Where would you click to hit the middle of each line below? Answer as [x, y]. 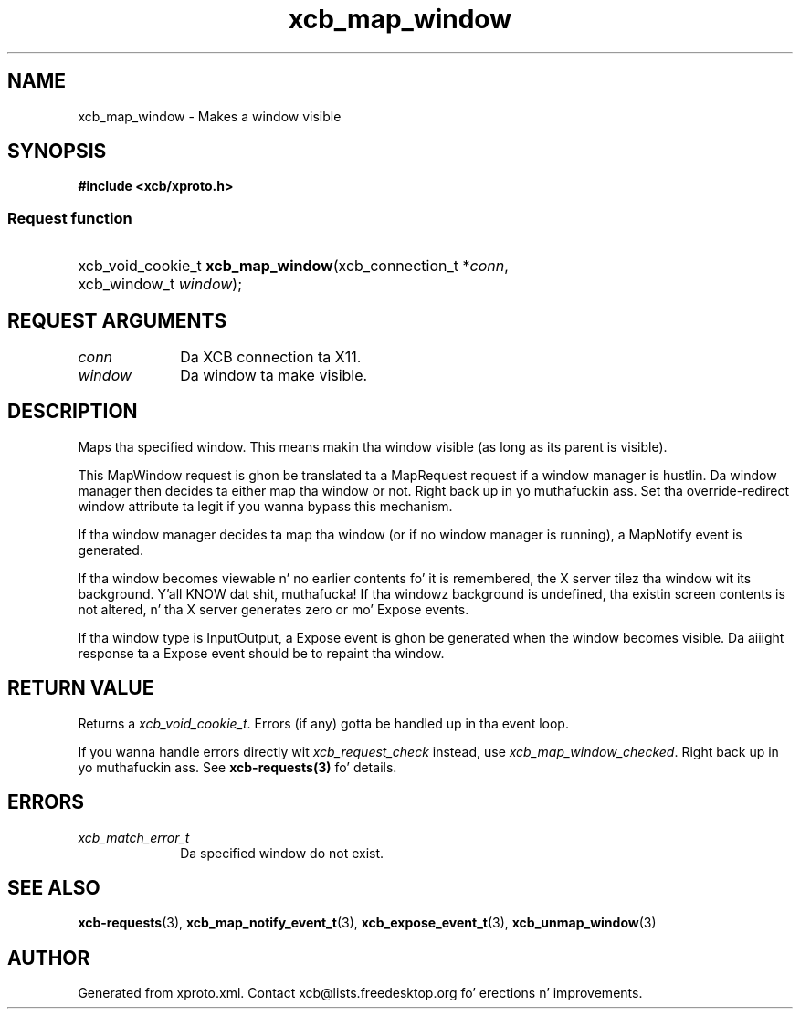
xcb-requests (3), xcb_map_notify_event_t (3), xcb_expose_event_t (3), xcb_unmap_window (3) [367, 923]
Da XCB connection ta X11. [271, 357]
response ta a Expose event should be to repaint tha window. [261, 653]
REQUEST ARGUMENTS [117, 320]
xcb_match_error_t [134, 837]
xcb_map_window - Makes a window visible [210, 116]
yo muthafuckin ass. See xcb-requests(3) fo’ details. [237, 767]
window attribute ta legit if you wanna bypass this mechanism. [265, 506]
